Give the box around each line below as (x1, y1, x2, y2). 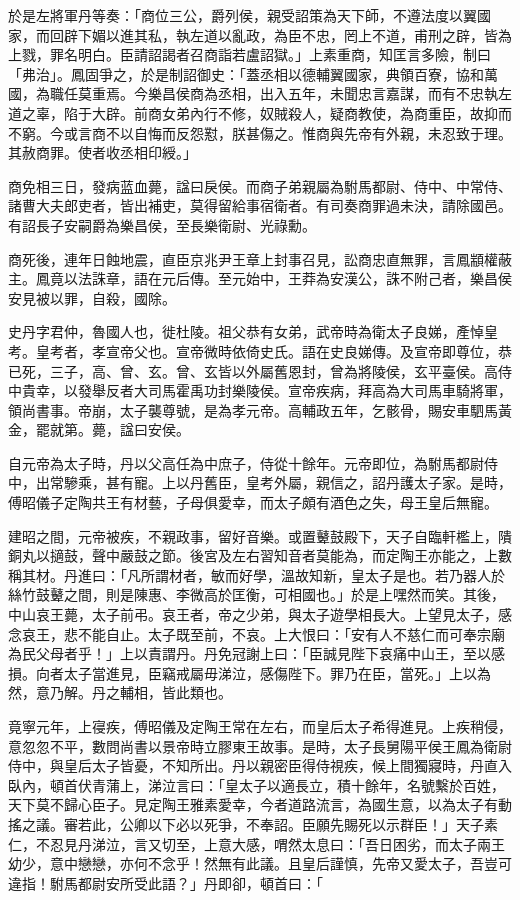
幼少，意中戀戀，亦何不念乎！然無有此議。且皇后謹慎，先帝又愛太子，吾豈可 (8, 853, 512, 874)
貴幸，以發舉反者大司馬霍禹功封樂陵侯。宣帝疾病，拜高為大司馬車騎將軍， (21, 380, 512, 401)
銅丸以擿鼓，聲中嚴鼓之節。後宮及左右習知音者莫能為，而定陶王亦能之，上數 (8, 545, 512, 566)
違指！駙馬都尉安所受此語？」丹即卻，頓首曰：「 (8, 872, 323, 893)
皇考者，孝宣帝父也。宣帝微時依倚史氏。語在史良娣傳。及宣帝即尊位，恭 (35, 340, 512, 361)
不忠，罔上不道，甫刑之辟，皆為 (301, 24, 512, 45)
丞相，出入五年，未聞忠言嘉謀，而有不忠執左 (217, 83, 512, 104)
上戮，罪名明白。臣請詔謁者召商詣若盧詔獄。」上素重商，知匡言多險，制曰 (8, 44, 491, 65)
